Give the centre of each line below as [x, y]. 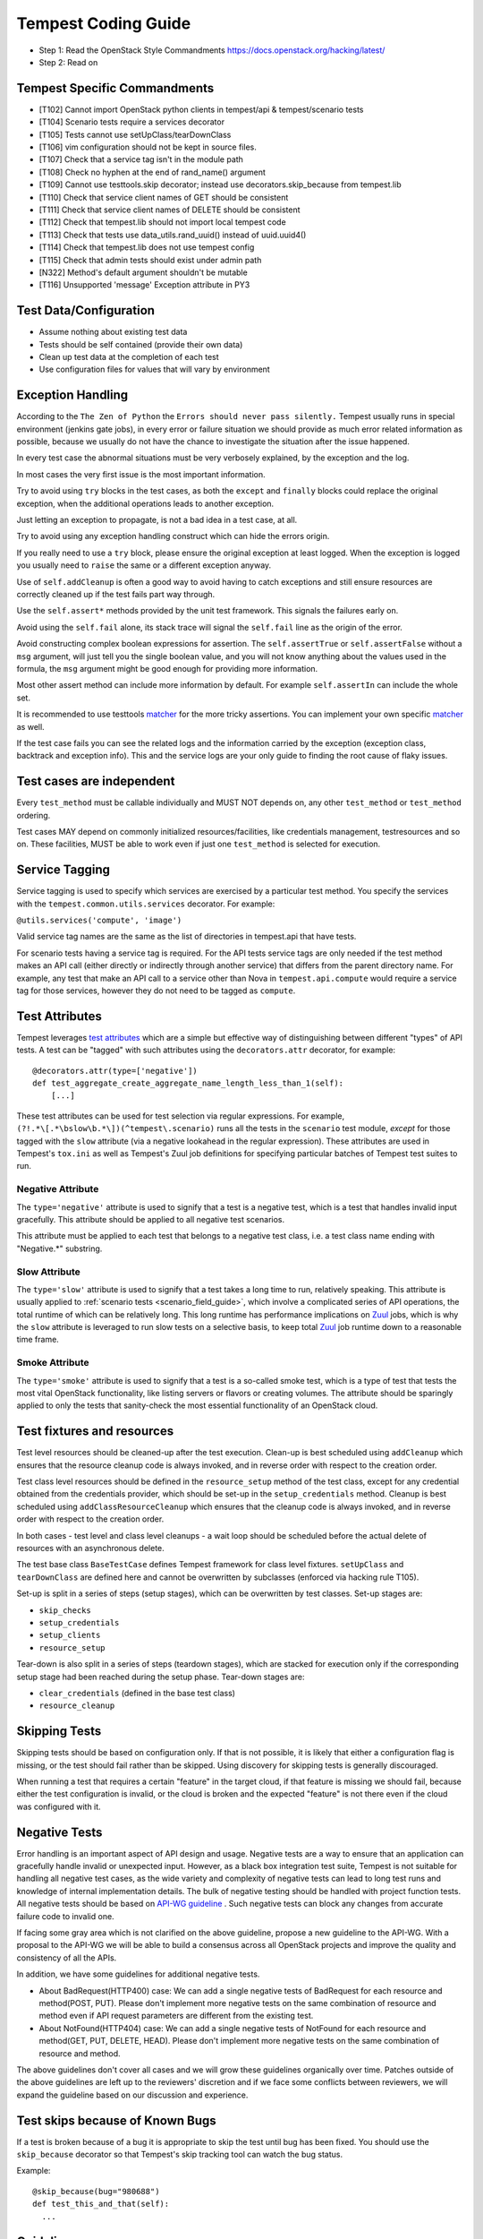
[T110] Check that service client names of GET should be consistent [164, 197]
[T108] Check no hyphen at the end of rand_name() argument [152, 172]
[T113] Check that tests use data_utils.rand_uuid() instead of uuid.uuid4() [173, 235]
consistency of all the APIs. [67, 1958]
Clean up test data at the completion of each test [129, 357]
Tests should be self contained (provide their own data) [141, 344]
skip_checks [65, 1610]
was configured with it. [59, 1806]
